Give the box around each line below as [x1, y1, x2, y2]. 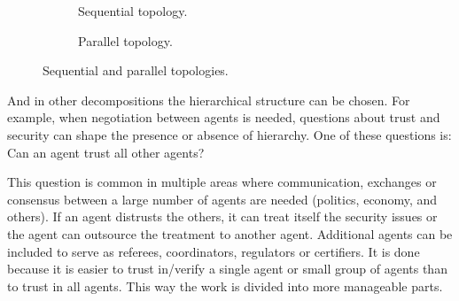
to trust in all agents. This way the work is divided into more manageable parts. [7, 276, 443, 295]
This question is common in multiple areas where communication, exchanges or [7, 173, 437, 191]
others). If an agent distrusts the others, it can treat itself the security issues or [7, 207, 438, 226]
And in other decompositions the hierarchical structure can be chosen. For [7, 90, 410, 109]
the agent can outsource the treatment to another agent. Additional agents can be [7, 224, 453, 243]
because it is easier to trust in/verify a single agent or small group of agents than [7, 259, 447, 278]
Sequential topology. [78, 2, 188, 19]
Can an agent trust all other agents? [7, 143, 205, 161]
